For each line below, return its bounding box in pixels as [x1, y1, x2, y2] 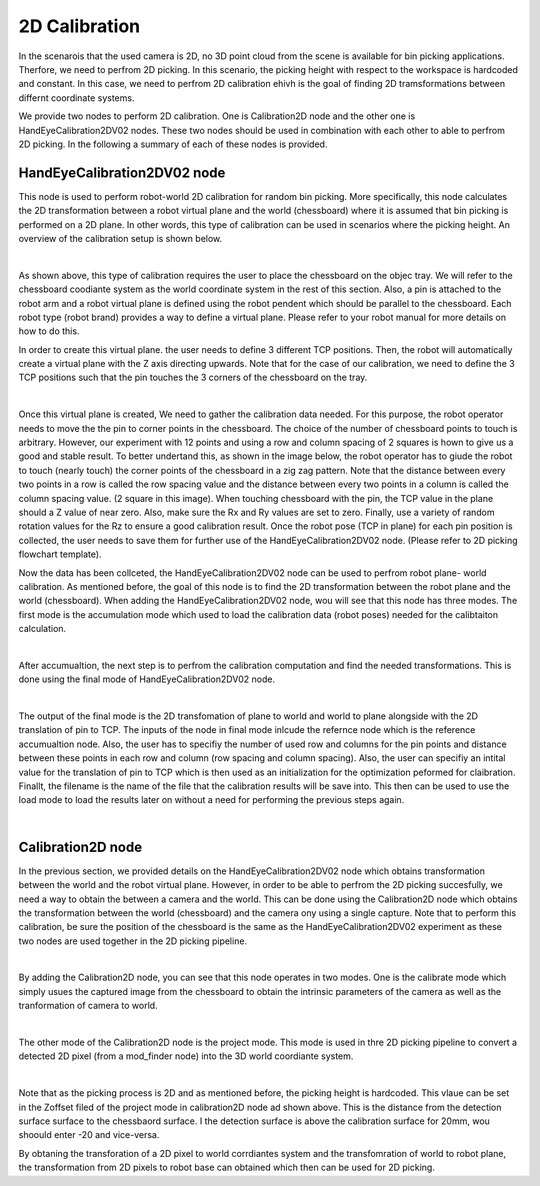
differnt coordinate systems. [18, 91, 135, 104]
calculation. [18, 623, 67, 635]
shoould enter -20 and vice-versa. [18, 1129, 160, 1141]
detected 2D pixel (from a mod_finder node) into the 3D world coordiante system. [18, 1050, 354, 1062]
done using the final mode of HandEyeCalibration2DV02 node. [18, 673, 275, 685]
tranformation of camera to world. [18, 1000, 159, 1012]
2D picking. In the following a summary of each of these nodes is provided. [18, 138, 328, 150]
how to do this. [18, 325, 80, 337]
